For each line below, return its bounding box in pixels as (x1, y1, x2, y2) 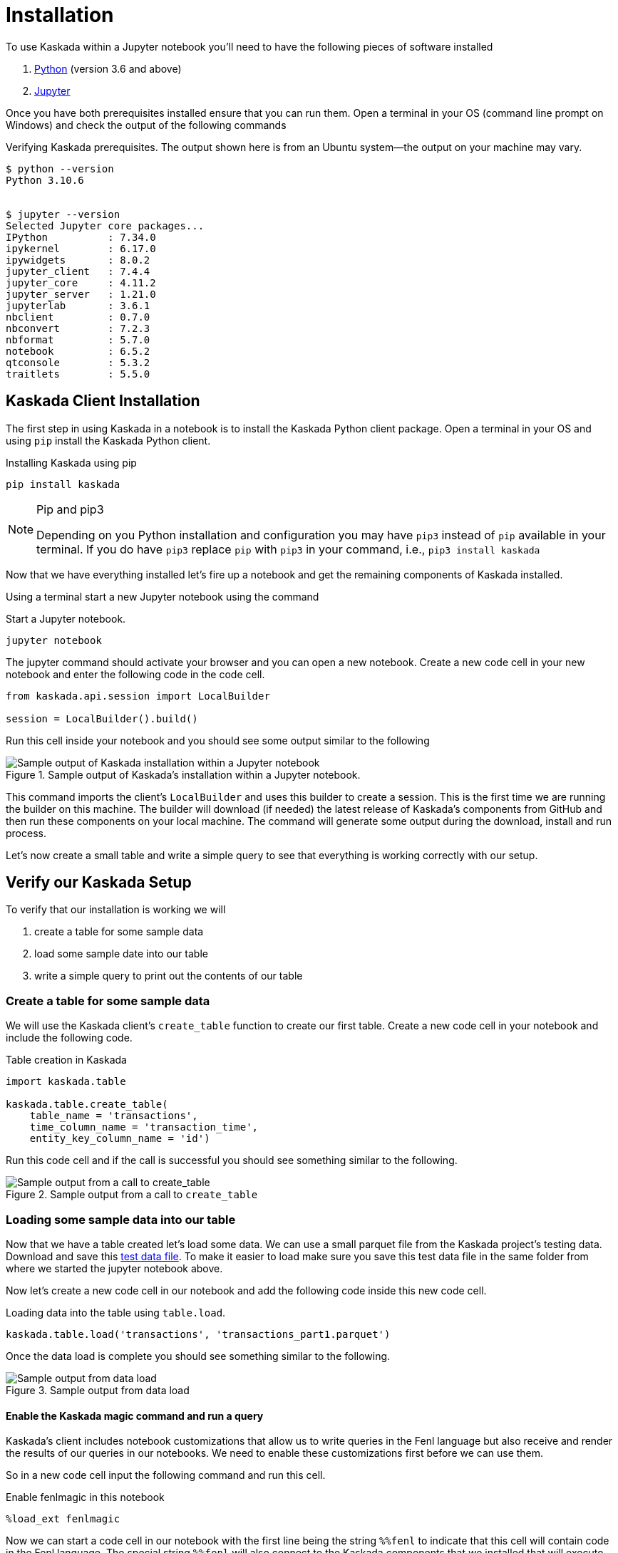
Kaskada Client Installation (6, 392, 200, 410)
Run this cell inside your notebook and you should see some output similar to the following (6, 734, 430, 747)
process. (6, 826, 46, 839)
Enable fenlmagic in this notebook (6, 1491, 165, 1504)
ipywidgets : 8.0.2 (6, 254, 150, 266)
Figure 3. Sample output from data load (6, 1383, 190, 1396)
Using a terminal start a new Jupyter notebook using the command (6, 590, 319, 603)
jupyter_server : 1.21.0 (6, 288, 156, 300)
